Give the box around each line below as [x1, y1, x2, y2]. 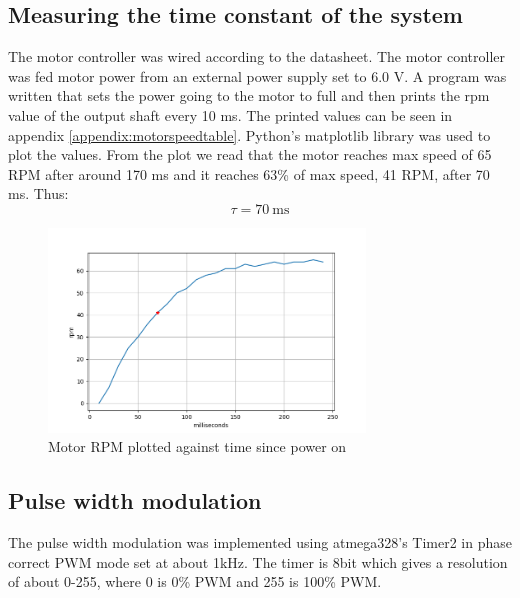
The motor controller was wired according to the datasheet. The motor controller [8, 46, 506, 67]
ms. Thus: [8, 183, 69, 204]
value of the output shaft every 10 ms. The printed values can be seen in [8, 104, 453, 125]
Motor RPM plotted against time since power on [48, 436, 347, 457]
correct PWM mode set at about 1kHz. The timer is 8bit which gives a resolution [8, 551, 508, 572]
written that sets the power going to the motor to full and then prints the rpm [8, 85, 490, 106]
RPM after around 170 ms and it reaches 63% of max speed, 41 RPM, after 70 [8, 163, 490, 184]
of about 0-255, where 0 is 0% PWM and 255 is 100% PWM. [8, 571, 382, 592]
